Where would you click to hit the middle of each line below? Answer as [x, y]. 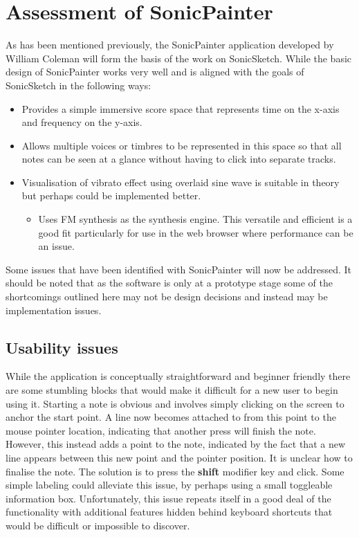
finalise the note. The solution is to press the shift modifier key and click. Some [175, 471]
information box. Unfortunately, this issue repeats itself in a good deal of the [168, 498]
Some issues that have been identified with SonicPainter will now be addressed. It [178, 269]
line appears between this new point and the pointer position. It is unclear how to [179, 457]
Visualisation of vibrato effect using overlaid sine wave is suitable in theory [181, 182]
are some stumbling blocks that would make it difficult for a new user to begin [172, 390]
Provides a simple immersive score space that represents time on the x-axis [181, 108]
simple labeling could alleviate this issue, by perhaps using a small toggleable [169, 485]
